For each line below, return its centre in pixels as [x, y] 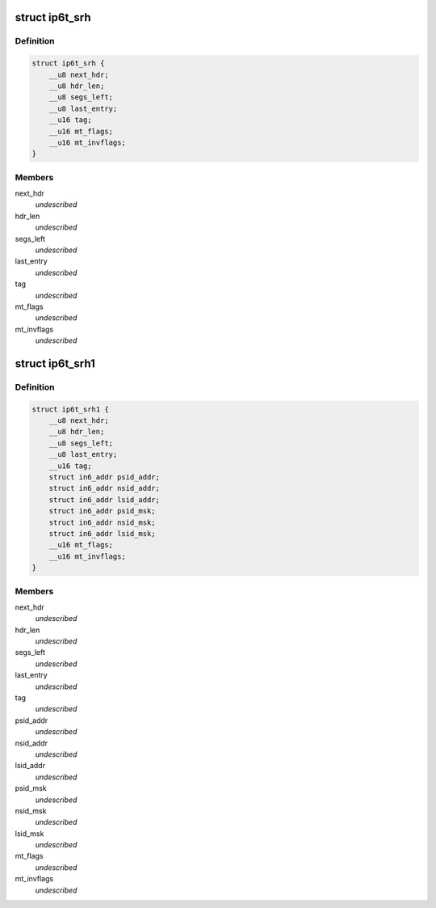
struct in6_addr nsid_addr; [105, 488]
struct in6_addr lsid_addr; [105, 500]
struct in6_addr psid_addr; [105, 477]
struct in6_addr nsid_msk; [103, 522]
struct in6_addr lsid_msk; [103, 533]
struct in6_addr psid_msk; [103, 511]
